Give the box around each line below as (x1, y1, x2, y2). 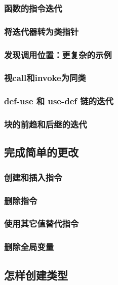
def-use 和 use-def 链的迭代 (4, 95, 113, 107)
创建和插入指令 (4, 171, 62, 183)
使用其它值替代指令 (4, 217, 79, 230)
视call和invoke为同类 (4, 71, 86, 84)
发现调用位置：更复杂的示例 (4, 48, 112, 61)
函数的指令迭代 (4, 2, 62, 14)
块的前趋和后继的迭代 (4, 118, 87, 131)
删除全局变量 (4, 240, 54, 253)
